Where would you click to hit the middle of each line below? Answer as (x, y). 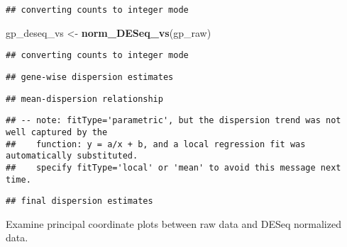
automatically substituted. (72, 156)
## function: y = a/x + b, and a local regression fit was (156, 144)
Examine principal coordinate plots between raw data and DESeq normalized (173, 223)
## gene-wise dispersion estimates (90, 77)
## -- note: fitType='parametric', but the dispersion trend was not (173, 121)
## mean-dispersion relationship (84, 99)
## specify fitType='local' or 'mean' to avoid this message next (173, 167)
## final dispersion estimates (79, 201)
